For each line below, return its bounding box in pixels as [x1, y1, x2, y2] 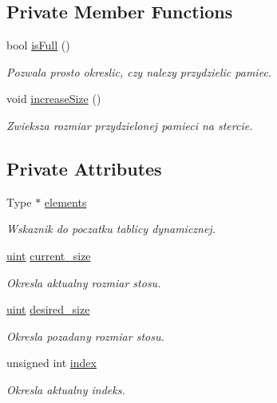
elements [44, 193, 87, 210]
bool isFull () [6, 37, 70, 53]
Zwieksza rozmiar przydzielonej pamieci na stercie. [6, 117, 253, 133]
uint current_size [6, 247, 91, 263]
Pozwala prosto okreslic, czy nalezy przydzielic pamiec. [6, 63, 272, 80]
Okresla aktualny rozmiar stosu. [6, 274, 161, 290]
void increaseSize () [6, 90, 101, 107]
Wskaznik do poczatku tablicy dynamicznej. [6, 220, 216, 237]
